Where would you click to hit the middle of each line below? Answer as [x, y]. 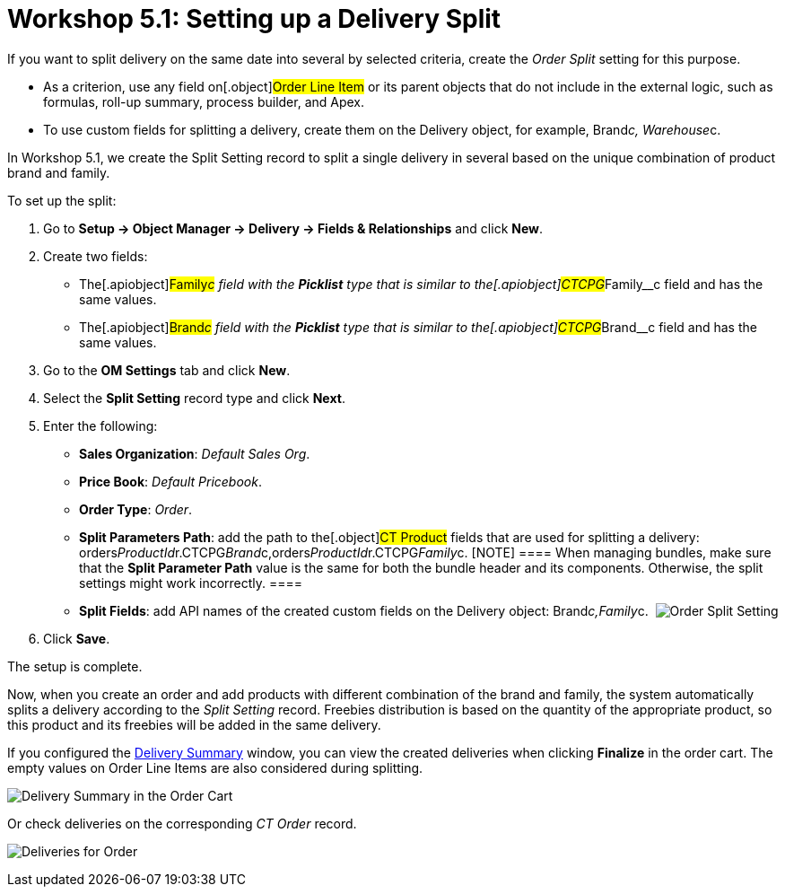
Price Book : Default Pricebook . [170, 481]
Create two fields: [96, 256]
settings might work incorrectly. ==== [191, 583]
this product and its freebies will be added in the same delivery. [194, 724]
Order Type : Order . [136, 509]
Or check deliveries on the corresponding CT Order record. [182, 823]
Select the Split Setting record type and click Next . [194, 398]
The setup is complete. [75, 666]
